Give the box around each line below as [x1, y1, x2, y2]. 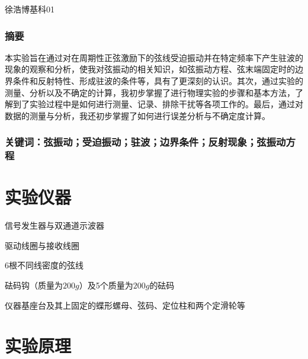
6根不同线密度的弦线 [5, 259, 84, 271]
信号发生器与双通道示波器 [5, 219, 104, 232]
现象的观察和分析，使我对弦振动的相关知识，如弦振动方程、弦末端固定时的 [5, 63, 295, 75]
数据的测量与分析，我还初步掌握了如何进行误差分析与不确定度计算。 [5, 109, 270, 121]
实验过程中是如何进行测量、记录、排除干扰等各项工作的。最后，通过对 [29, 98, 303, 110]
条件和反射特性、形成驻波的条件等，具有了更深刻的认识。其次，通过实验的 [12, 75, 303, 86]
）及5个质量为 [79, 279, 133, 291]
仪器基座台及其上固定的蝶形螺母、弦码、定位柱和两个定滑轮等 [5, 299, 245, 311]
